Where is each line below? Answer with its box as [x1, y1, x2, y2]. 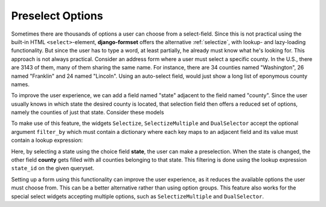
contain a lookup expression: [11, 136, 83, 144]
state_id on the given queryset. [11, 165, 95, 172]
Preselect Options [11, 9, 103, 22]
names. [11, 80, 30, 88]
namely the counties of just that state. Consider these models [11, 109, 164, 116]
